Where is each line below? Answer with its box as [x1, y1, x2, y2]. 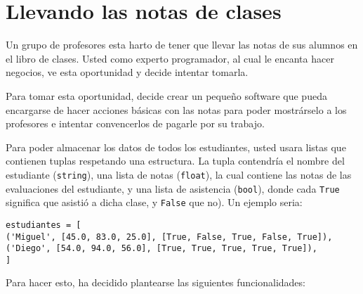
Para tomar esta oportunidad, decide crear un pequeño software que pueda [6, 88, 327, 103]
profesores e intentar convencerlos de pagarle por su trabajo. [6, 116, 265, 131]
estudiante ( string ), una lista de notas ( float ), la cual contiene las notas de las [6, 167, 352, 181]
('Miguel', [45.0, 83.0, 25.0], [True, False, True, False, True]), [6, 231, 333, 242]
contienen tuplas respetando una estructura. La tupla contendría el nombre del [6, 153, 345, 168]
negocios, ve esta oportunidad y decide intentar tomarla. [6, 65, 249, 79]
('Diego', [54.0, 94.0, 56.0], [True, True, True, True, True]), [6, 243, 317, 254]
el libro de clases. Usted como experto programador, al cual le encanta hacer [6, 51, 334, 65]
